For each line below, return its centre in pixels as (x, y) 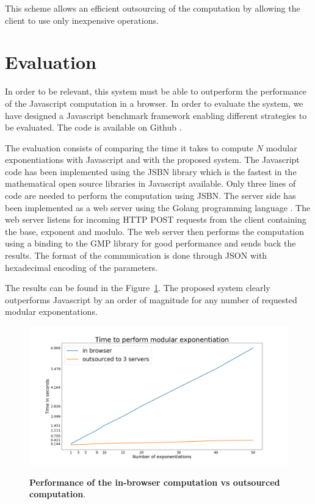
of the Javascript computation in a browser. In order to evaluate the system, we (154, 103)
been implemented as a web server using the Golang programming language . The (158, 207)
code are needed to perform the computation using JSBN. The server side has (150, 196)
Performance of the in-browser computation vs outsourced (155, 482)
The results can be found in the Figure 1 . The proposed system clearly (138, 288)
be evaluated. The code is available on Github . (93, 127)
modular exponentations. (51, 311)
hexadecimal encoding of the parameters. (81, 267)
